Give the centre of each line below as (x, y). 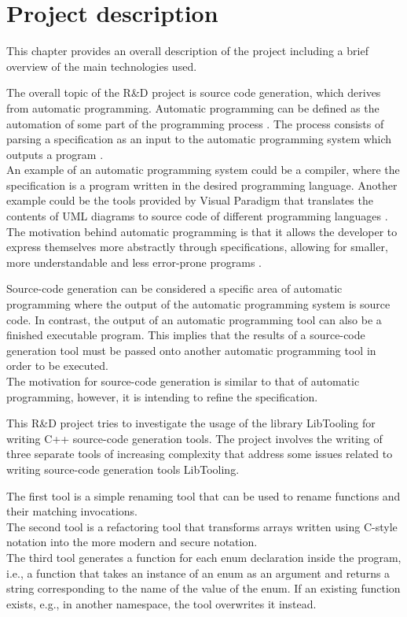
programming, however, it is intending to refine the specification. (162, 396)
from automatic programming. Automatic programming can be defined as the (193, 107)
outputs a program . (55, 154)
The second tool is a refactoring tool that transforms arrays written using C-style (202, 526)
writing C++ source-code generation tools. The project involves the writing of (194, 438)
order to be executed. (57, 366)
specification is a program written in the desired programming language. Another (202, 185)
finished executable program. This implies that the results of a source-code (186, 335)
